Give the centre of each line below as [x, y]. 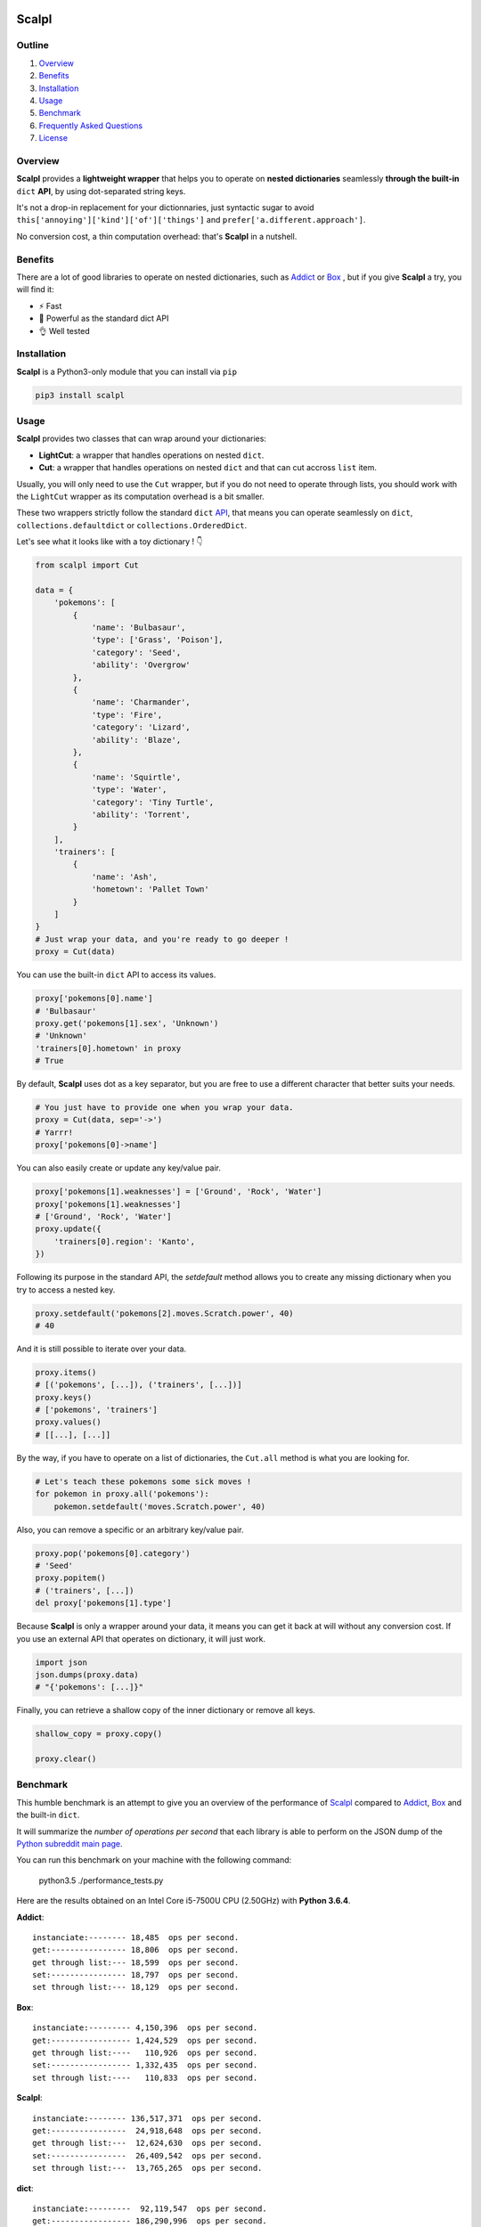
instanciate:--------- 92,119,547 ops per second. [150, 2208]
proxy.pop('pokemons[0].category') [113, 1553]
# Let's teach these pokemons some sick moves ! [143, 1481]
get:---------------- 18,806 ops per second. [136, 1950]
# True [49, 1061]
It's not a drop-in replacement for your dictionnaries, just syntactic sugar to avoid [166, 208]
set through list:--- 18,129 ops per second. [136, 1987]
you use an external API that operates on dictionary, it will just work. [141, 1638]
